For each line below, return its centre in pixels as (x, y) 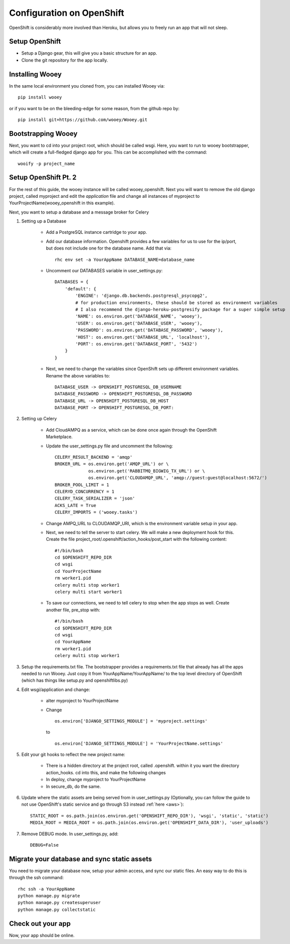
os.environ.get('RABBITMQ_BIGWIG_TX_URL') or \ (146, 471)
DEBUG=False (44, 845)
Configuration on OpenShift (67, 13)
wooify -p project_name (46, 163)
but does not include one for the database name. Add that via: (109, 248)
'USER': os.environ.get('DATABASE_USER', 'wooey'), (139, 323)
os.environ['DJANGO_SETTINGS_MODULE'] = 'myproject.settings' (131, 721)
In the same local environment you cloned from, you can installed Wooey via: (87, 86)
